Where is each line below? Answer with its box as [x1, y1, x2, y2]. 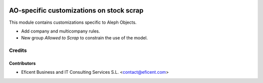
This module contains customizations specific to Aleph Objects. [9, 19, 137, 25]
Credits [9, 47, 27, 54]
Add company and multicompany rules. [21, 28, 100, 34]
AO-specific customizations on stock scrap [9, 6, 144, 15]
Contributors [9, 60, 36, 66]
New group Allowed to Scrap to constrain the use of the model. [21, 35, 148, 41]
